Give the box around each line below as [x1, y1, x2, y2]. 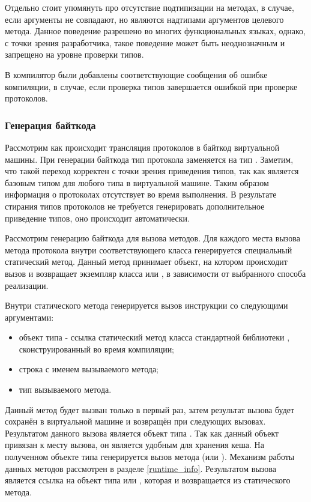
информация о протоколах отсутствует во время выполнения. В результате [5, 188, 277, 201]
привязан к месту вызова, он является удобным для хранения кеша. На [5, 438, 264, 451]
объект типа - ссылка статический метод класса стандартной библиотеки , [19, 331, 290, 343]
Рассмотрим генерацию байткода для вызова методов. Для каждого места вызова [5, 232, 300, 244]
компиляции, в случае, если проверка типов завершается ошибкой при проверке [5, 80, 298, 92]
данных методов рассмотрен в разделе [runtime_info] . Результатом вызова [5, 462, 276, 474]
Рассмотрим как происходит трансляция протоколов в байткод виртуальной [5, 141, 280, 153]
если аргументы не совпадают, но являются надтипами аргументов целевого [5, 13, 284, 25]
